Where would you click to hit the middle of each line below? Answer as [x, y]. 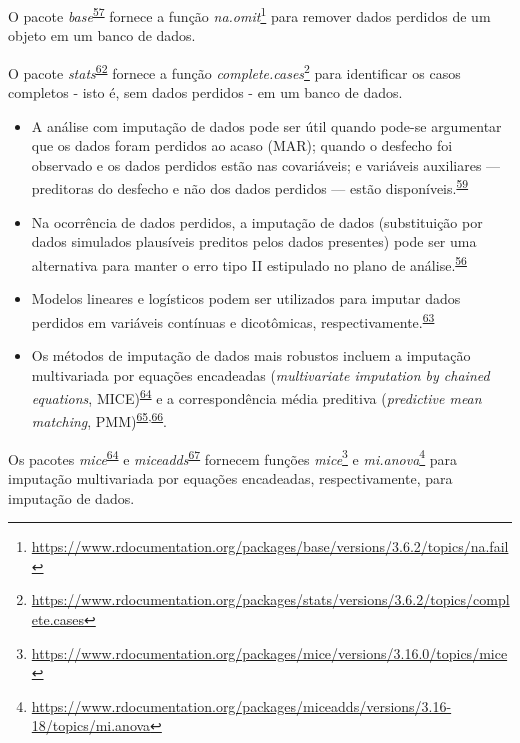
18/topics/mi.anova [91, 725]
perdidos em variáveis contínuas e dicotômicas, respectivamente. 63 [233, 320]
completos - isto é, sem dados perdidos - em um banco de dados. [205, 92]
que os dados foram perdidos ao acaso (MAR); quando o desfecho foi [242, 145]
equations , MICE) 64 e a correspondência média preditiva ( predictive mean [256, 396]
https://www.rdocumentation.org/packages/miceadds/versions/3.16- [241, 705]
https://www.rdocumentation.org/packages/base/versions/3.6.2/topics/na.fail [270, 546]
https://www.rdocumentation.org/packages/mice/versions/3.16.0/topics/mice [269, 652]
